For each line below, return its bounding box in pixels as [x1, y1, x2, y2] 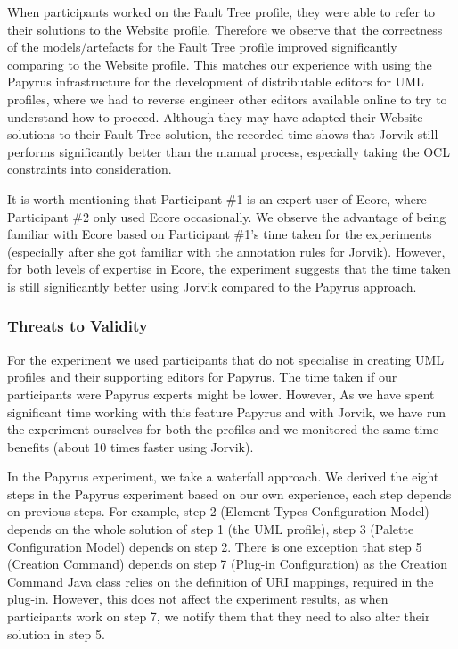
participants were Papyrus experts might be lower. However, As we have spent [7, 384, 435, 403]
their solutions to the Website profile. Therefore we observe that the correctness [7, 20, 443, 38]
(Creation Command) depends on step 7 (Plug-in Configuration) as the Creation [7, 555, 448, 573]
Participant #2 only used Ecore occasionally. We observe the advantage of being [7, 207, 446, 226]
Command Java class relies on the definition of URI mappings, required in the [7, 571, 434, 590]
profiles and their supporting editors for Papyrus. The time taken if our [7, 367, 397, 386]
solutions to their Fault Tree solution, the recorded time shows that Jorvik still [7, 125, 438, 144]
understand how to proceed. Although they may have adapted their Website [7, 107, 423, 126]
